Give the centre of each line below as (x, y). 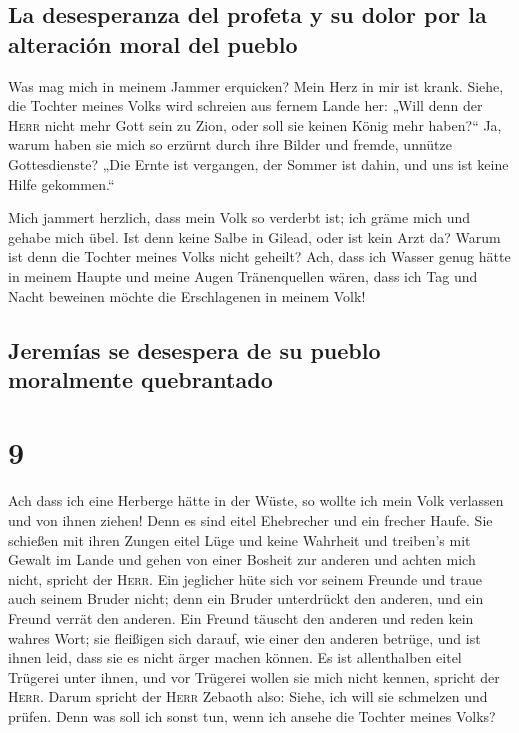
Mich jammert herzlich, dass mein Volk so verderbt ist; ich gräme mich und (239, 217)
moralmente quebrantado (140, 378)
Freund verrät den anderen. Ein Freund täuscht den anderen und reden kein (241, 617)
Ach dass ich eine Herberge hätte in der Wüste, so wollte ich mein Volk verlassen (256, 500)
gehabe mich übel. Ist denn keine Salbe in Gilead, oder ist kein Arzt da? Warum (254, 236)
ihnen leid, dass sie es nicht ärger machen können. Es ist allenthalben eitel (235, 657)
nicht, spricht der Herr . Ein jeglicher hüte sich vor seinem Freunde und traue (245, 578)
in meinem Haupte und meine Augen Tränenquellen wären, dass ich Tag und (243, 275)
